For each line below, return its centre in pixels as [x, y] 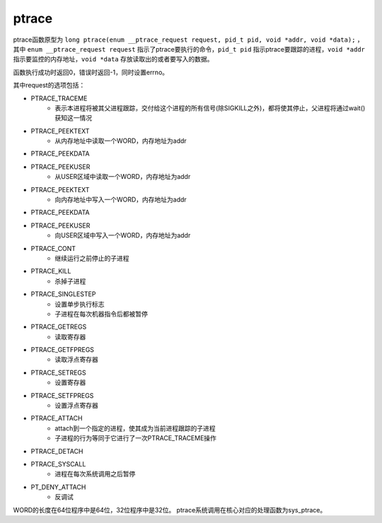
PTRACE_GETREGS [59, 327]
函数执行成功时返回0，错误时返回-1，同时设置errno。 [91, 72]
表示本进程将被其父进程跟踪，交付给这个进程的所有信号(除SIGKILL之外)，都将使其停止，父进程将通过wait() [210, 108]
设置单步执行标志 [80, 304]
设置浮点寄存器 [76, 406]
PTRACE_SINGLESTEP [63, 294]
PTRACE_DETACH [57, 451]
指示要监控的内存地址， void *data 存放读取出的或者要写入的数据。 [113, 59]
